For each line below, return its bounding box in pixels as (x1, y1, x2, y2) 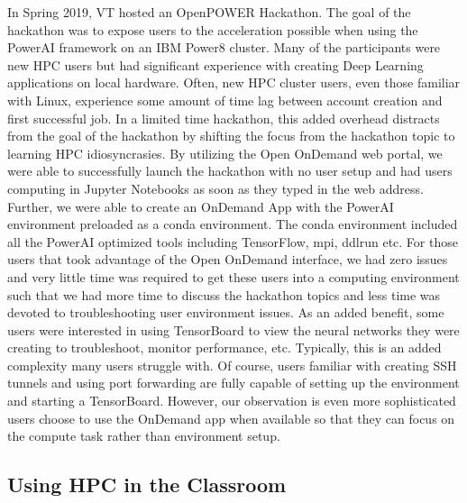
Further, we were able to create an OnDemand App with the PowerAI (7, 197, 394, 215)
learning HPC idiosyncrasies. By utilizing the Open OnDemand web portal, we (7, 143, 443, 162)
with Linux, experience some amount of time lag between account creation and (7, 90, 443, 109)
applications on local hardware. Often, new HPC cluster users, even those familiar (7, 73, 461, 92)
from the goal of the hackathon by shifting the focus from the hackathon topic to (7, 126, 455, 145)
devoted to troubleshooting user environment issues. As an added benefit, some (7, 303, 444, 322)
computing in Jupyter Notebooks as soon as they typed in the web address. (7, 178, 424, 197)
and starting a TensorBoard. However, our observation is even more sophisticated (7, 391, 456, 410)
